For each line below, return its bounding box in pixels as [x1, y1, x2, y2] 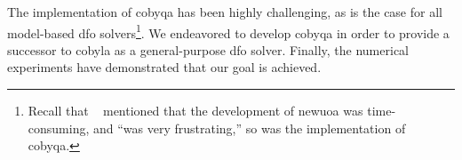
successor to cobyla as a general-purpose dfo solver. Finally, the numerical [7, 40, 409, 59]
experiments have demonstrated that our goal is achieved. [7, 58, 322, 76]
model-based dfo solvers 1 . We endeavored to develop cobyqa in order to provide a [7, 20, 450, 42]
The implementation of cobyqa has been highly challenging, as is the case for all [7, 3, 442, 20]
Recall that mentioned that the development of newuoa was [28, 101, 363, 120]
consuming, [28, 118, 90, 137]
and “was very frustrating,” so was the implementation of [92, 118, 406, 137]
